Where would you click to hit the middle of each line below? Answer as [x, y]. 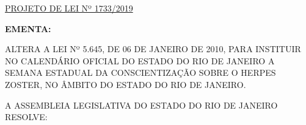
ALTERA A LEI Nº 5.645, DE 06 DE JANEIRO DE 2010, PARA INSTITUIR [153, 49]
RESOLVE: [26, 117]
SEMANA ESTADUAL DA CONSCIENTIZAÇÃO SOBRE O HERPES [140, 73]
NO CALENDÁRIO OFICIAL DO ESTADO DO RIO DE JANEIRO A [140, 60]
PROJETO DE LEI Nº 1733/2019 [69, 8]
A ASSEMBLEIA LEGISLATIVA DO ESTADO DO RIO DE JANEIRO [141, 105]
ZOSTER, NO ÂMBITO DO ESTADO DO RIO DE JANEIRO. [126, 84]
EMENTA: [28, 28]
